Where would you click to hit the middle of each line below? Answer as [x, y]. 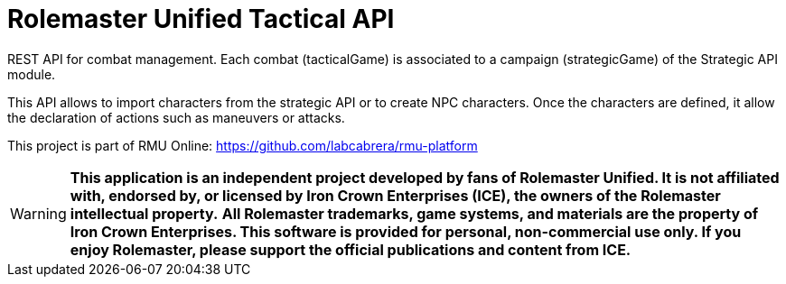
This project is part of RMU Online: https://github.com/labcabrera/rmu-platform [243, 145]
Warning [38, 213]
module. [32, 74]
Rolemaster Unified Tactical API [201, 19]
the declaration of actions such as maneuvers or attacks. [176, 117]
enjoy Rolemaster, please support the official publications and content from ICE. [351, 249]
